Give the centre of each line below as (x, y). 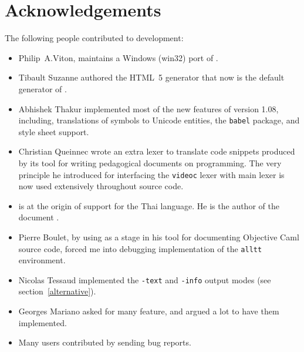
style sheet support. (54, 131)
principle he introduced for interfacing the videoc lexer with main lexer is (151, 174)
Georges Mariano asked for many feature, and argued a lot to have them (149, 311)
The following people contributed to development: (94, 38)
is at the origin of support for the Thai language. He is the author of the (149, 205)
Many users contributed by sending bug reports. (105, 342)
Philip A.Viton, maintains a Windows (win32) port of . (118, 57)
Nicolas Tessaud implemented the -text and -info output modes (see (145, 279)
